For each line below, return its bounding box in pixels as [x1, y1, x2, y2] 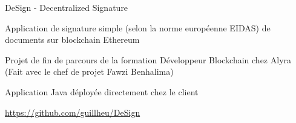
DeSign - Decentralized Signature [5, 1, 128, 13]
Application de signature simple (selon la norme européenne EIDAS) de [5, 21, 271, 34]
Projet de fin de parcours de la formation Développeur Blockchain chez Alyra [5, 53, 292, 66]
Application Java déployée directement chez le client [5, 85, 199, 98]
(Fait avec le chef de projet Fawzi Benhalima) [5, 65, 174, 78]
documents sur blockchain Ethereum [5, 33, 140, 46]
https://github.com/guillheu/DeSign [5, 106, 140, 118]
